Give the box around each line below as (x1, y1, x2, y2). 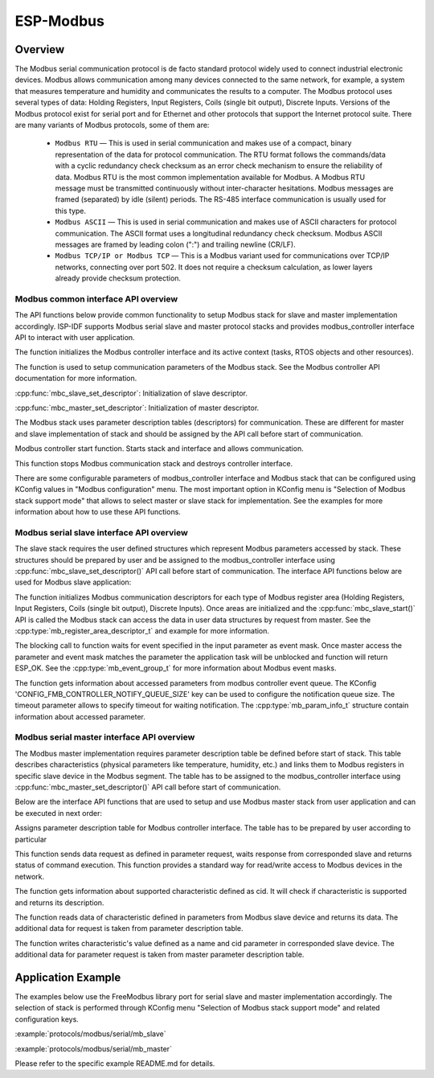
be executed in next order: (14, 808, 103, 818)
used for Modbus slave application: (14, 577, 132, 587)
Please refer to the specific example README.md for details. (14, 1058, 215, 1068)
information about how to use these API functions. (14, 507, 181, 517)
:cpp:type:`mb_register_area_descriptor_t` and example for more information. (14, 625, 269, 635)
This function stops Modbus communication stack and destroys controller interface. (14, 458, 293, 468)
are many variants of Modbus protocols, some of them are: (14, 121, 210, 130)
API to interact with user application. (14, 333, 136, 342)
